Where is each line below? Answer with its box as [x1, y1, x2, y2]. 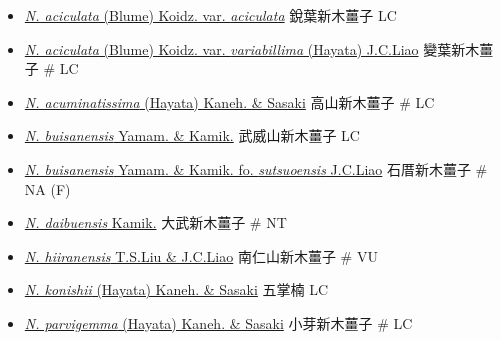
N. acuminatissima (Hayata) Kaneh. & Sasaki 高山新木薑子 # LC [24, 91, 435, 112]
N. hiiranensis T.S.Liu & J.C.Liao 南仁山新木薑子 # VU [24, 245, 378, 266]
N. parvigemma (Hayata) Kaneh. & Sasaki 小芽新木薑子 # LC [24, 312, 413, 333]
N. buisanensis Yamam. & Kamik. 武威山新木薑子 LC [24, 125, 360, 146]
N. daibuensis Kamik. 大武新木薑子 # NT [24, 212, 287, 233]
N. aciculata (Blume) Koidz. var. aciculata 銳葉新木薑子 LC [24, 5, 397, 25]
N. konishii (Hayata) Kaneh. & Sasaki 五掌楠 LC [24, 279, 329, 300]
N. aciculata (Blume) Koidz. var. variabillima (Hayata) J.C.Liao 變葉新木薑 [24, 38, 494, 59]
